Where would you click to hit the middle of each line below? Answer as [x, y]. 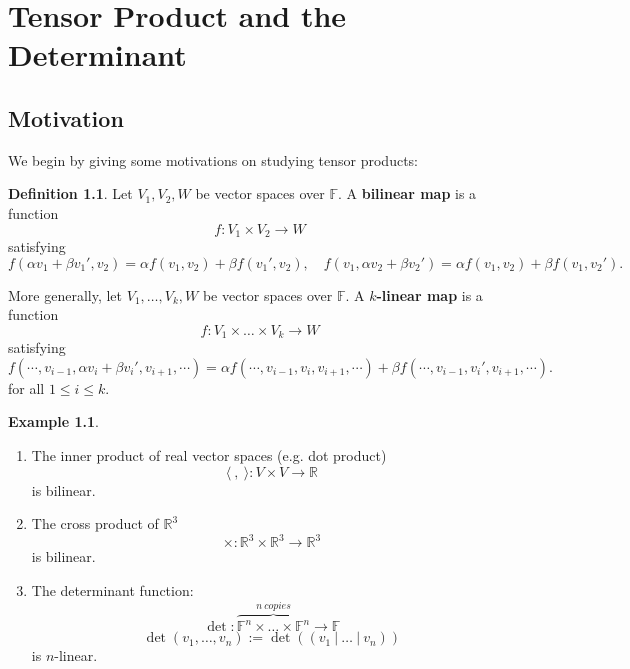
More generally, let [65, 294]
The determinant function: [112, 589]
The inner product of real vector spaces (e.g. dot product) [209, 455]
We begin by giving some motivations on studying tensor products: [213, 159]
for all [26, 387]
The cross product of [95, 523]
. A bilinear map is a [407, 193]
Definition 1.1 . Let [70, 193]
